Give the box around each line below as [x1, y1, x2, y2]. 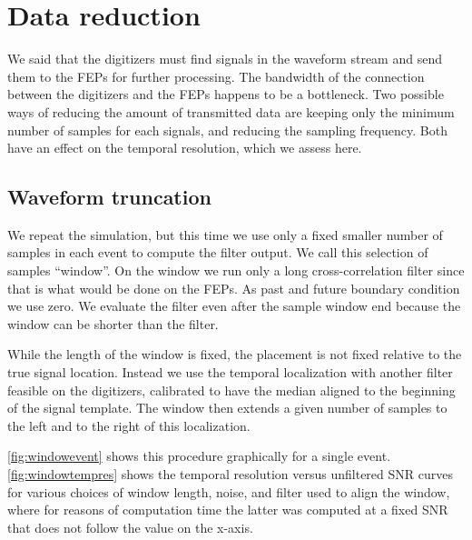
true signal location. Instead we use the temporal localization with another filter [7, 363, 453, 382]
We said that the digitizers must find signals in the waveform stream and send [7, 49, 442, 68]
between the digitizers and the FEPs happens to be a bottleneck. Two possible [7, 85, 444, 104]
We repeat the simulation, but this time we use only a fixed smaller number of [7, 225, 443, 244]
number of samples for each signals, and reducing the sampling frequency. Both [7, 120, 447, 139]
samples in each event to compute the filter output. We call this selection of [7, 243, 428, 262]
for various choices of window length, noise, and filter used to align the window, [7, 482, 450, 501]
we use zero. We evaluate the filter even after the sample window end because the [7, 296, 461, 315]
